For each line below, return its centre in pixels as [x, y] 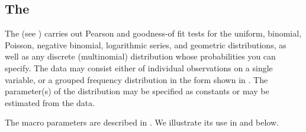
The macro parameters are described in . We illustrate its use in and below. [142, 122]
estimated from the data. [50, 102]
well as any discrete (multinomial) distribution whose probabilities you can [140, 56]
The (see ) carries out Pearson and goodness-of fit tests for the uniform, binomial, [153, 33]
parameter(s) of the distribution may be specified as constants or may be [137, 91]
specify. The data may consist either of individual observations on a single [139, 67]
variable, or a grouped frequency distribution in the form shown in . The [136, 79]
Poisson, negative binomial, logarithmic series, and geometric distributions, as [146, 44]
